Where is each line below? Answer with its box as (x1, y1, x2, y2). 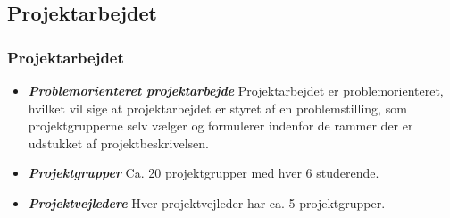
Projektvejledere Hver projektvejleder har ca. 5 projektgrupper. (28, 193, 386, 212)
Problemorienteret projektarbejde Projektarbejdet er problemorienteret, (28, 81, 444, 99)
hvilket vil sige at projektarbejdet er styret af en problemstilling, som (28, 98, 407, 117)
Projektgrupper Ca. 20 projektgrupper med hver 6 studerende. (28, 163, 379, 182)
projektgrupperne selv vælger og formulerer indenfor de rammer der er (28, 116, 413, 135)
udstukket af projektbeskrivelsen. (28, 133, 209, 152)
